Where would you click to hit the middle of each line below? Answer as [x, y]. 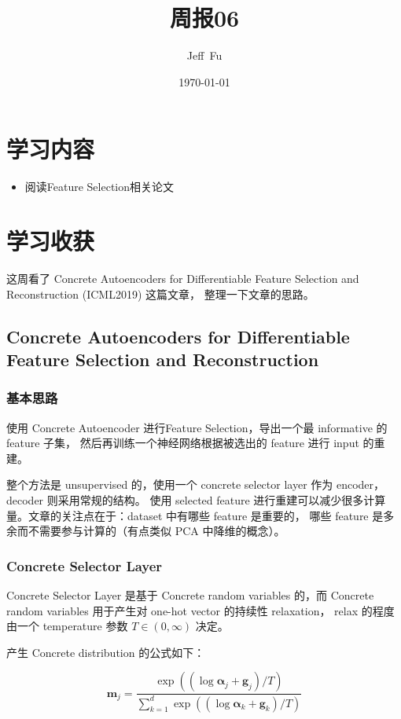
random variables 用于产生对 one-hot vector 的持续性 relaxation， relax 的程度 [200, 610]
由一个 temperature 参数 [67, 626]
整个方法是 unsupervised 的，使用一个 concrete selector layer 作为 [170, 484]
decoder [25, 499]
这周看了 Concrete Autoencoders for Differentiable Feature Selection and [183, 278]
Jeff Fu [204, 55]
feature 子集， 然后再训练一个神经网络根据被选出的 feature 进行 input [183, 443]
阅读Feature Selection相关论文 [99, 187]
